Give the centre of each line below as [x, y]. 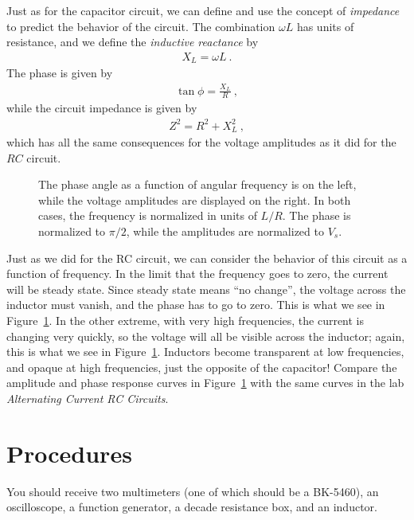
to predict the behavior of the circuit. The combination [141, 26]
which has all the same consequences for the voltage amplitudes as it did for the [201, 142]
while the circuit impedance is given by [102, 108]
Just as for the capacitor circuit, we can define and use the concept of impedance [203, 10]
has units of [325, 26]
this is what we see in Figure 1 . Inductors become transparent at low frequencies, [205, 352]
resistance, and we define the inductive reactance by [133, 42]
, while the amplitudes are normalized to [225, 231]
